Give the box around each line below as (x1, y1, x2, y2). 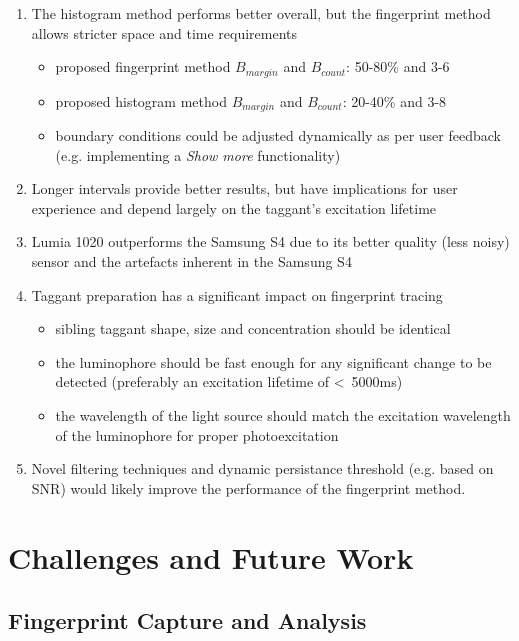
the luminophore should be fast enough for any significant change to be (55, 351, 492, 372)
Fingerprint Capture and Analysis (8, 605, 367, 636)
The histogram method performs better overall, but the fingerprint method (31, 3, 491, 23)
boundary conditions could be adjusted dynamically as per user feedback (55, 125, 501, 146)
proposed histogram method (55, 90, 227, 111)
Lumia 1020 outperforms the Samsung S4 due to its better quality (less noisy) (31, 231, 510, 252)
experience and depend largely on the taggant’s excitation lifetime (31, 197, 437, 218)
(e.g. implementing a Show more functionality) (55, 144, 341, 165)
